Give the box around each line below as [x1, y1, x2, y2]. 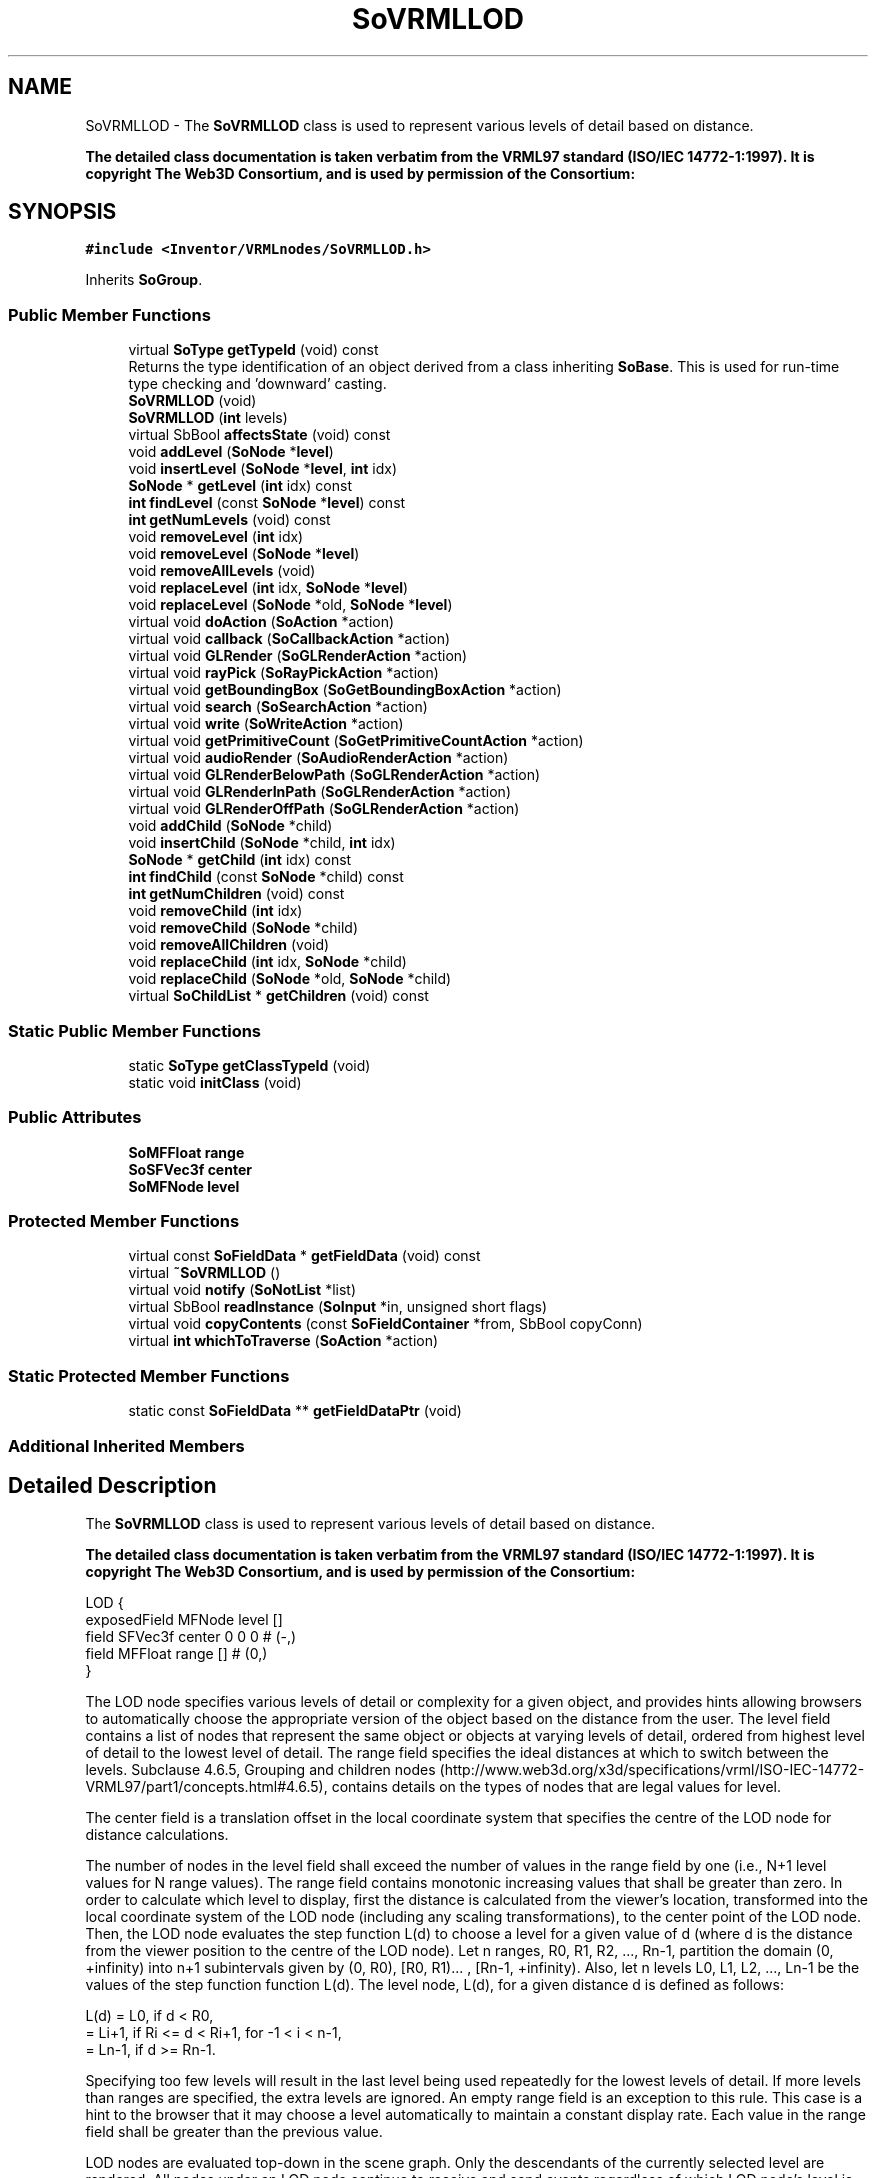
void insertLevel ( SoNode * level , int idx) [128, 460, 398, 478]
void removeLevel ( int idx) [128, 528, 304, 546]
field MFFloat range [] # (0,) [85, 1645, 268, 1663]
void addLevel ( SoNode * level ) [128, 443, 334, 461]
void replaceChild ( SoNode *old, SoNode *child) [128, 970, 452, 988]
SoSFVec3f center [128, 1160, 252, 1178]
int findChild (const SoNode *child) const [128, 868, 404, 886]
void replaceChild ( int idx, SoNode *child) [128, 953, 407, 971]
